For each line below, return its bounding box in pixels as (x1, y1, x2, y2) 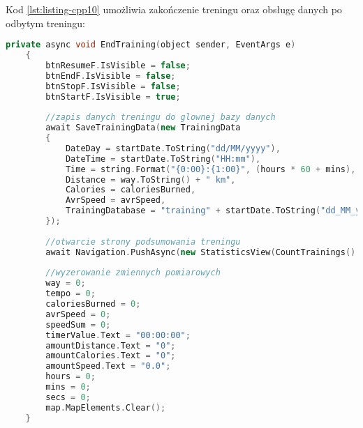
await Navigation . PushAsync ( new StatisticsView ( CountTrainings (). (45, 247, 361, 257)
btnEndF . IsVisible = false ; (45, 70, 176, 81)
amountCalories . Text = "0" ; (45, 351, 176, 361)
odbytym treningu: (6, 15, 86, 30)
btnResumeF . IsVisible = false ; (45, 60, 191, 70)
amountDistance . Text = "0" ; (45, 340, 176, 351)
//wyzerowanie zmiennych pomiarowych (45, 268, 221, 278)
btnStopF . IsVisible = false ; (45, 81, 181, 91)
